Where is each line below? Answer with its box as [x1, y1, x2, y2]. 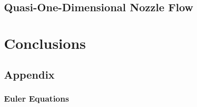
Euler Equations [4, 92, 69, 104]
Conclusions [4, 33, 86, 53]
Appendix [4, 66, 55, 82]
